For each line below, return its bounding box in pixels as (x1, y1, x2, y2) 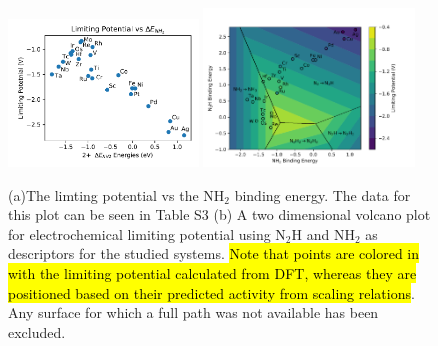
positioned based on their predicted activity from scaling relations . (8, 282, 415, 303)
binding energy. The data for (234, 184, 411, 205)
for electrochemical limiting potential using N (8, 223, 286, 244)
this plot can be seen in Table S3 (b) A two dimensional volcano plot (8, 204, 431, 225)
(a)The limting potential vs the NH (8, 184, 225, 205)
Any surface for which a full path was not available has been (8, 302, 379, 323)
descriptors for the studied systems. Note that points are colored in (8, 243, 419, 264)
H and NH (291, 223, 355, 244)
